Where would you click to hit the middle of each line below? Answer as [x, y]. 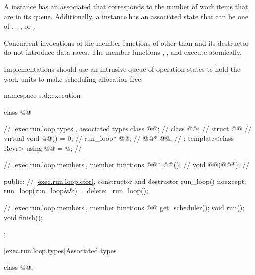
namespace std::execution [42, 95]
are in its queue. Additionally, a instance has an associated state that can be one [126, 16]
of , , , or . [20, 26]
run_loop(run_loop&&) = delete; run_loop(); [76, 191]
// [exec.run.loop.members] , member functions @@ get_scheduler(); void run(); [124, 207]
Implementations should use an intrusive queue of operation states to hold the [122, 69]
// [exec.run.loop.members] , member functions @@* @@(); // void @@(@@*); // [127, 164]
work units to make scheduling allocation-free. [74, 78]
